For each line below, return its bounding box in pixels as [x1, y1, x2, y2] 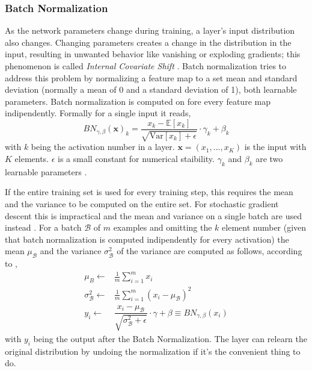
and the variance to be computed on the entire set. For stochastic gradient [5, 198, 279, 210]
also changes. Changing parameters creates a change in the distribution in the [5, 36, 292, 48]
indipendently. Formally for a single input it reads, [5, 107, 191, 119]
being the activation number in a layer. [31, 140, 175, 153]
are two [255, 152, 283, 165]
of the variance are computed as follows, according [117, 245, 302, 257]
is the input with [244, 140, 307, 153]
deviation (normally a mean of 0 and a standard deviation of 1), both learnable [5, 83, 297, 96]
